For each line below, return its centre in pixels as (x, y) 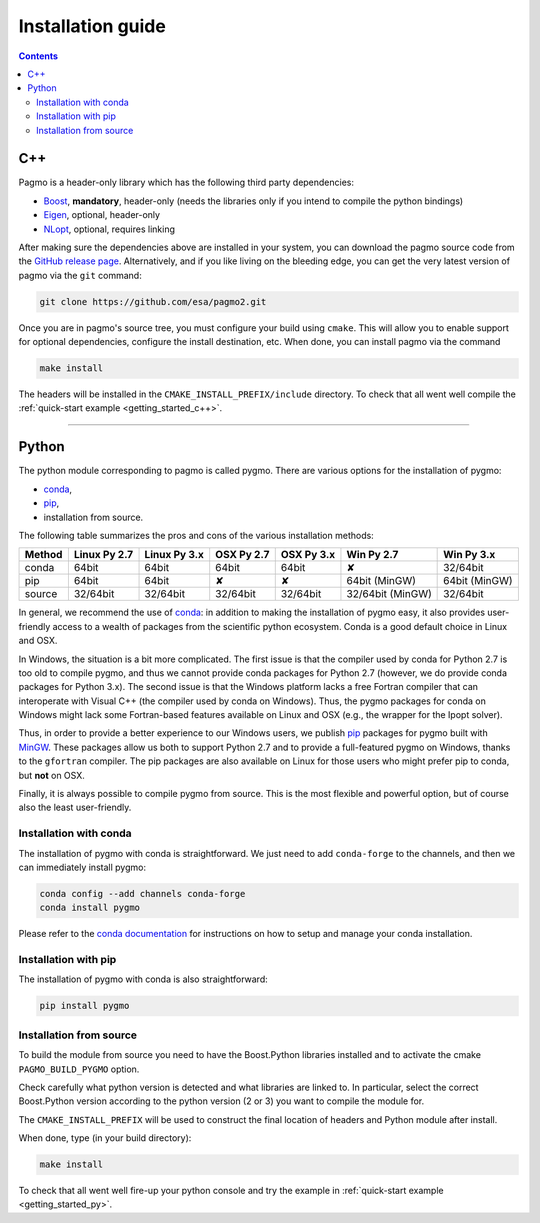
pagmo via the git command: (80, 275)
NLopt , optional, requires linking (109, 229)
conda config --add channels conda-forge (142, 893)
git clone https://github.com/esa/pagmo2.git (153, 301)
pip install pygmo (84, 1006)
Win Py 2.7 (372, 555)
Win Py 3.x (469, 555)
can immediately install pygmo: (82, 867)
